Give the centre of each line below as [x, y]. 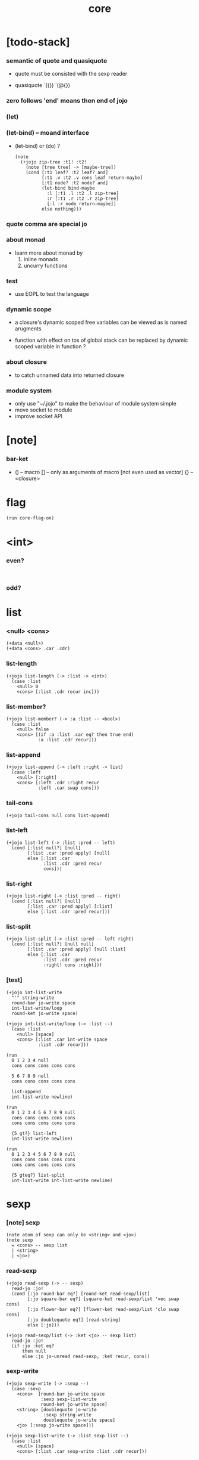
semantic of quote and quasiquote [57, 61]
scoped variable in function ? [50, 347]
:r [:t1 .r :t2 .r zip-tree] [83, 199]
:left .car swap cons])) [69, 788]
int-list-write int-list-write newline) [62, 1180]
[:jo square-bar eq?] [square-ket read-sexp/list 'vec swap [103, 1299]
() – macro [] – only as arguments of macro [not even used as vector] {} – [104, 472]
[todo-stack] [38, 42]
